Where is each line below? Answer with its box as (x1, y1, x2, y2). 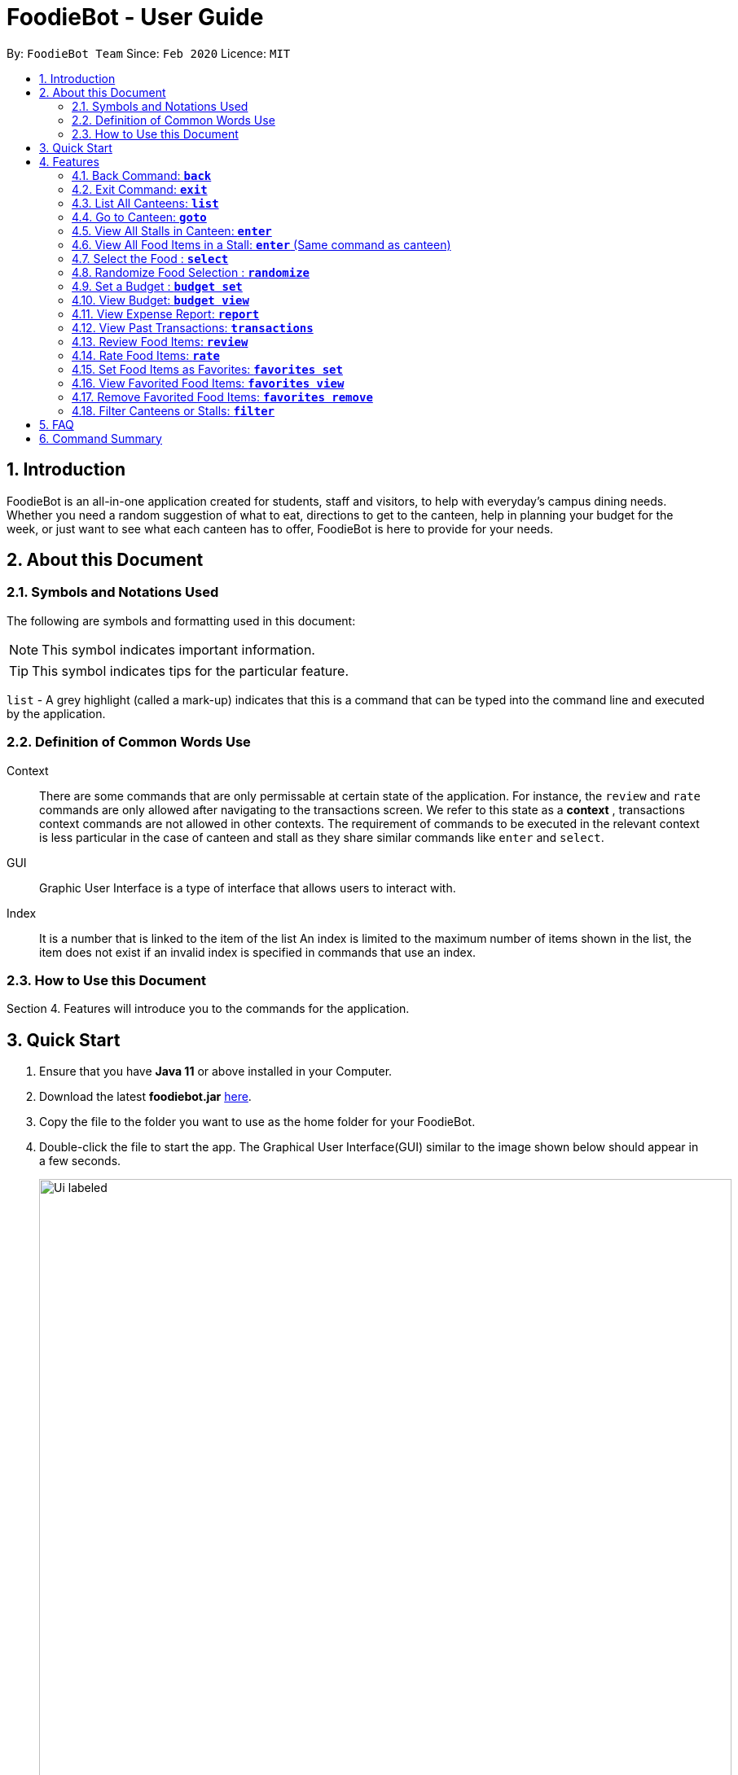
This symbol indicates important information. (42, 641, 315, 658)
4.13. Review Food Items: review (72, 334, 248, 348)
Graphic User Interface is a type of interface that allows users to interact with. (39, 880, 456, 895)
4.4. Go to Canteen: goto (72, 209, 207, 224)
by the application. (7, 706, 106, 721)
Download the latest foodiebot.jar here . (39, 1089, 252, 1104)
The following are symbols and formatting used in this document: (7, 613, 356, 628)
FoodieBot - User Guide (7, 3, 264, 31)
